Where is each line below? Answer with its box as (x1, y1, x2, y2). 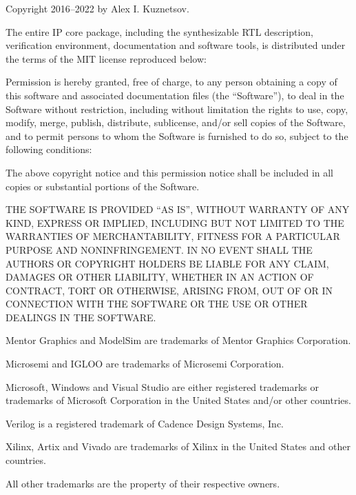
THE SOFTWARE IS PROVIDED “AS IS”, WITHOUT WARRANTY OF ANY (6, 202, 350, 216)
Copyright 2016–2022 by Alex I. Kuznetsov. (6, 1, 189, 15)
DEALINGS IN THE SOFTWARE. (6, 310, 156, 324)
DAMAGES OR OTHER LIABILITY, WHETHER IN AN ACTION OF (6, 270, 314, 284)
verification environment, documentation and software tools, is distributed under (6, 38, 346, 52)
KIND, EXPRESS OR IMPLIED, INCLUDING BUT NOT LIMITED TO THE (6, 215, 344, 230)
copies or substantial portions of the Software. (6, 179, 200, 193)
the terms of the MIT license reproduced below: (6, 51, 207, 65)
